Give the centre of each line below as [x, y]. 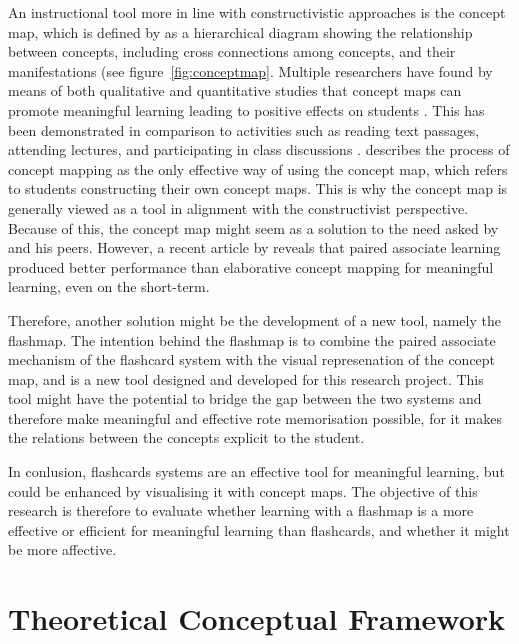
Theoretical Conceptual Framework [257, 618]
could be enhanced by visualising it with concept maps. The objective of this [243, 490]
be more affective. [62, 549]
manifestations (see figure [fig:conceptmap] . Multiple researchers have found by [250, 70]
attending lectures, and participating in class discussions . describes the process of [259, 149]
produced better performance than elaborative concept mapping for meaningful [251, 266]
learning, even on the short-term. [109, 286]
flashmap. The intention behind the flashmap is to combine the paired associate [252, 339]
